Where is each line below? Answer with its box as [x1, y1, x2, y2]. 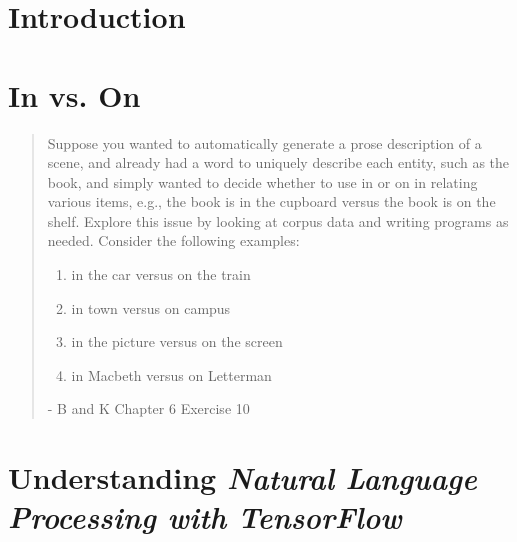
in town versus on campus [71, 297, 231, 318]
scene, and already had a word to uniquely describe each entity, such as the [47, 152, 510, 173]
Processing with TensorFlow [8, 496, 402, 538]
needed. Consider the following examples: [47, 230, 300, 251]
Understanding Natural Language [8, 457, 477, 499]
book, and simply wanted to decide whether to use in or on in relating [47, 171, 478, 192]
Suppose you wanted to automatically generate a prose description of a [47, 132, 482, 153]
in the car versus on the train [71, 264, 251, 285]
